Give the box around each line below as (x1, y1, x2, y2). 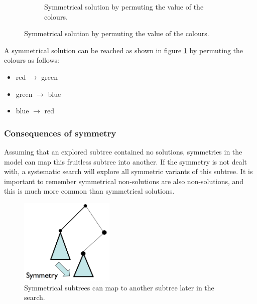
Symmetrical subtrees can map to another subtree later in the (24, 282, 214, 292)
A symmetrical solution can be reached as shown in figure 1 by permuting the (4, 45, 243, 55)
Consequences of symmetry (4, 126, 116, 139)
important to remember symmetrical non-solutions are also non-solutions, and (4, 176, 244, 186)
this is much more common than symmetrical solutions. (4, 186, 175, 196)
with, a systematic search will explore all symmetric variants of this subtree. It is (4, 166, 253, 177)
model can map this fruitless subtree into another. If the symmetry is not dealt (4, 156, 247, 167)
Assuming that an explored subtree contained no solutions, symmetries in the (4, 146, 242, 157)
